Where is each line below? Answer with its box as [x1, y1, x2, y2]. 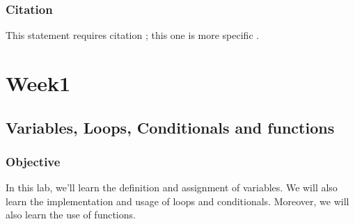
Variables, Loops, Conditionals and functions [6, 116, 335, 138]
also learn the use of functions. [6, 207, 136, 222]
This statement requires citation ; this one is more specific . [6, 28, 260, 42]
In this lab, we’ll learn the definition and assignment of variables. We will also [6, 180, 338, 195]
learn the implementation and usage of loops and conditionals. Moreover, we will [6, 193, 349, 208]
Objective [6, 152, 61, 170]
